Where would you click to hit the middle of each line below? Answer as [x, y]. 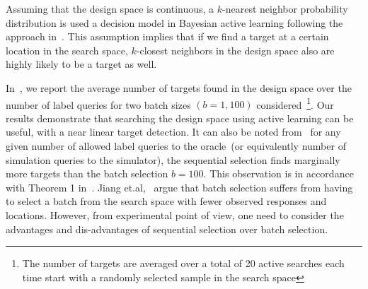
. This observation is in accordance [278, 173]
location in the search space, [67, 50]
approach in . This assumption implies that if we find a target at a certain [167, 36]
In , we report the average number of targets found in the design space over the [179, 87]
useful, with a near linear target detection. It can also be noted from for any [173, 132]
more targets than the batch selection [87, 173]
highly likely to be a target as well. [81, 64]
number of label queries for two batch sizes [98, 104]
